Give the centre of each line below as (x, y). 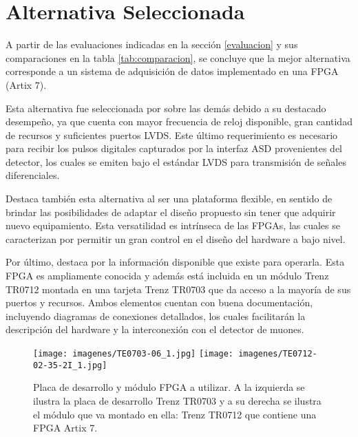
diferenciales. (33, 175)
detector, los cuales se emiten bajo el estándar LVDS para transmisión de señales (176, 161)
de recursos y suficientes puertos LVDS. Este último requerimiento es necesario (172, 135)
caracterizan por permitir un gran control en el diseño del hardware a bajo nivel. (176, 238)
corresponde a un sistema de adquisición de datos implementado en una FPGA (172, 71)
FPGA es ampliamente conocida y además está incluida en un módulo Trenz (167, 276)
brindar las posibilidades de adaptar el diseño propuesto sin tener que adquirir (171, 212)
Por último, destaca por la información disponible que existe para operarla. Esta (175, 262)
